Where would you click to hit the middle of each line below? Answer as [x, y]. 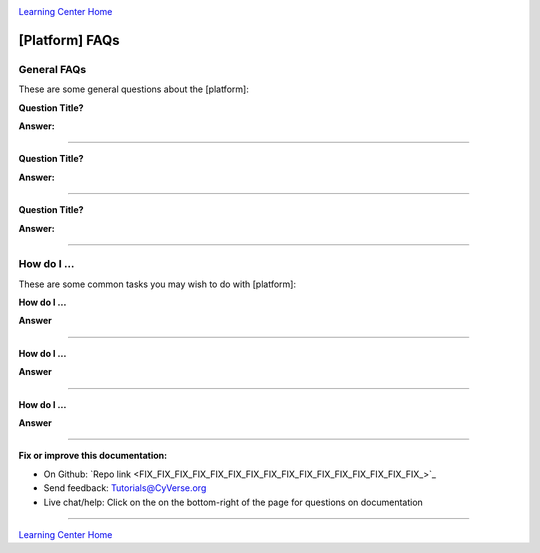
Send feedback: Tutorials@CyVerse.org [125, 488]
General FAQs [52, 69]
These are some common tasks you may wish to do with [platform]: [157, 284]
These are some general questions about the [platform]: [133, 89]
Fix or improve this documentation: [93, 456]
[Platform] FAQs [69, 40]
